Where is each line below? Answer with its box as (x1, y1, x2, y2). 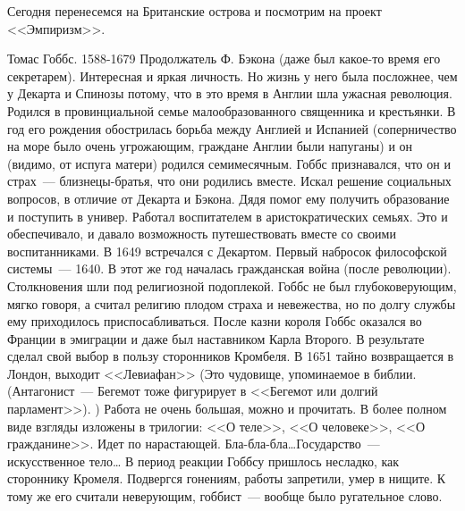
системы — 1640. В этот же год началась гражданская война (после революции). (7, 259, 452, 278)
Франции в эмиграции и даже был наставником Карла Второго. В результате (7, 329, 425, 348)
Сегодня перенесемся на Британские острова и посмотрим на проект (7, 2, 382, 20)
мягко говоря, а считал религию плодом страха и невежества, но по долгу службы (7, 294, 456, 313)
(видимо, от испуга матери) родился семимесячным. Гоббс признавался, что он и (7, 154, 451, 172)
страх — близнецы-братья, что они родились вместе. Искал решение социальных (7, 172, 452, 190)
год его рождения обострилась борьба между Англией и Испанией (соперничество (7, 119, 457, 138)
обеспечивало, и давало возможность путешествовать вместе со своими (7, 224, 396, 243)
